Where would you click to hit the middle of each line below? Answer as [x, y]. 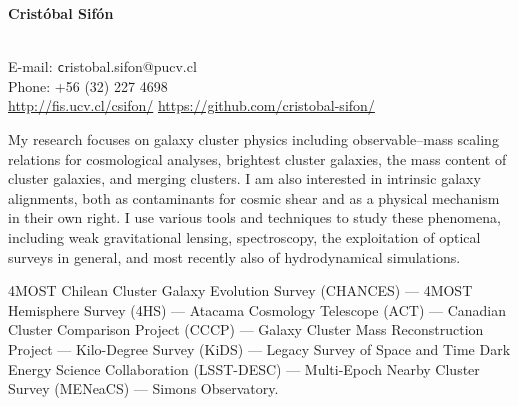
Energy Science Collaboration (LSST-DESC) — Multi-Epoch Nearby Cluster [244, 368]
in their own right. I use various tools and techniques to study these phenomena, [254, 217]
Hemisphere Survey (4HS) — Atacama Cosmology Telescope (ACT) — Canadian [257, 309]
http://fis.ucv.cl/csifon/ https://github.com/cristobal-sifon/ [191, 105]
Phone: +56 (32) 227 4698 [88, 85]
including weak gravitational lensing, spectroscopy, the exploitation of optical [244, 237]
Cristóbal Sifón [61, 13]
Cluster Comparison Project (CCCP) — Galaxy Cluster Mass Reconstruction [246, 329]
